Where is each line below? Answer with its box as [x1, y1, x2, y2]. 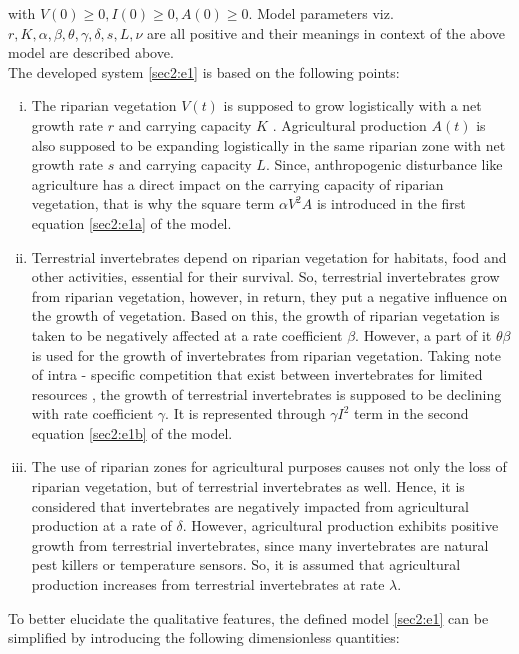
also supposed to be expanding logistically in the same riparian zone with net [31, 134, 506, 155]
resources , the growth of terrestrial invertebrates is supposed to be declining [31, 383, 502, 404]
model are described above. [8, 42, 174, 63]
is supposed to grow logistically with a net [223, 95, 482, 116]
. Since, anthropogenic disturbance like [265, 154, 503, 175]
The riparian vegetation [31, 95, 177, 116]
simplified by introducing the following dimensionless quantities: [8, 627, 400, 648]
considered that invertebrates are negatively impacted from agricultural [31, 495, 469, 516]
